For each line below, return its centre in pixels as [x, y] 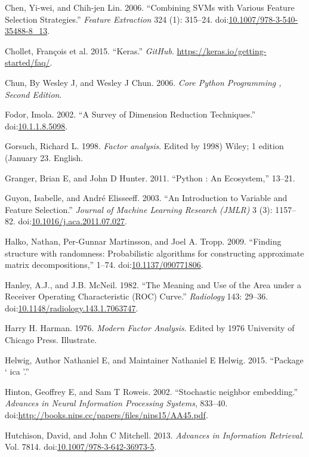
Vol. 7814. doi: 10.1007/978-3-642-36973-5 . [81, 447]
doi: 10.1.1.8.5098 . [36, 126]
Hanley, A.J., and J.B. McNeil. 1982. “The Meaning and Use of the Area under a [153, 284]
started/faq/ [27, 62]
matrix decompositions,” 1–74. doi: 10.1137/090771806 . [104, 265]
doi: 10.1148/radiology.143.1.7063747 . [72, 308]
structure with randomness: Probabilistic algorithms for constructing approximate [154, 253]
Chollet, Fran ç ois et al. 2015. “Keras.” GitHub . [89, 50]
